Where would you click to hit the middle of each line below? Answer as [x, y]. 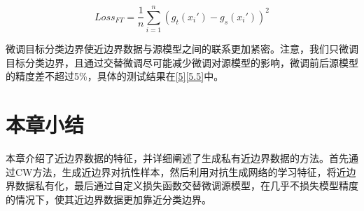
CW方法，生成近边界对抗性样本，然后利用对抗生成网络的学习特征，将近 [181, 171]
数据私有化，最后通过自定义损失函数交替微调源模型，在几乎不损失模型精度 [187, 185]
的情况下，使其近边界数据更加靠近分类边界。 [108, 199]
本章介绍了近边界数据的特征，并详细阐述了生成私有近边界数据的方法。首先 [177, 158]
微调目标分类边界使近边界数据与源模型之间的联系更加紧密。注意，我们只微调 [182, 49]
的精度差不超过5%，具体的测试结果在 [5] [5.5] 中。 [115, 76]
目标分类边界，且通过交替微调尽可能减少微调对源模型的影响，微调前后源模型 [182, 62]
